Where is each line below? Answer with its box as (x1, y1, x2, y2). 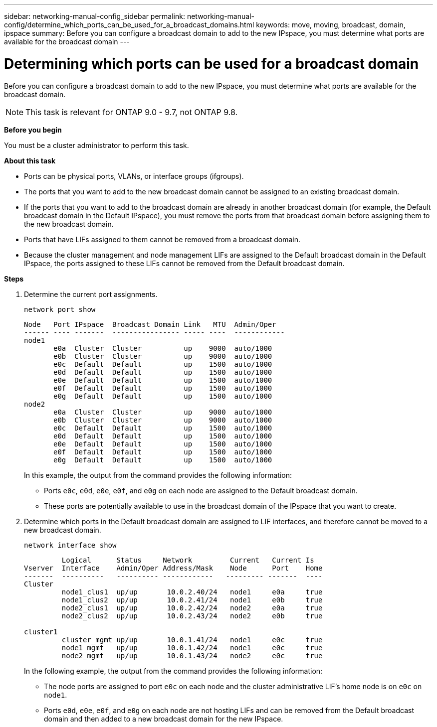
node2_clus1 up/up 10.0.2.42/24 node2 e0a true (61, 603, 323, 612)
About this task (4, 156, 56, 165)
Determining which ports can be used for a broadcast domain (4, 55, 419, 72)
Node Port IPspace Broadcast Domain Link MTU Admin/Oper (24, 320, 276, 328)
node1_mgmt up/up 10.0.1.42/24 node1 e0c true (61, 643, 323, 652)
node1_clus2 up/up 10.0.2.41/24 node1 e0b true (61, 595, 323, 604)
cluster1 (24, 627, 58, 636)
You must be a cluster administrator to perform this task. (4, 141, 189, 149)
